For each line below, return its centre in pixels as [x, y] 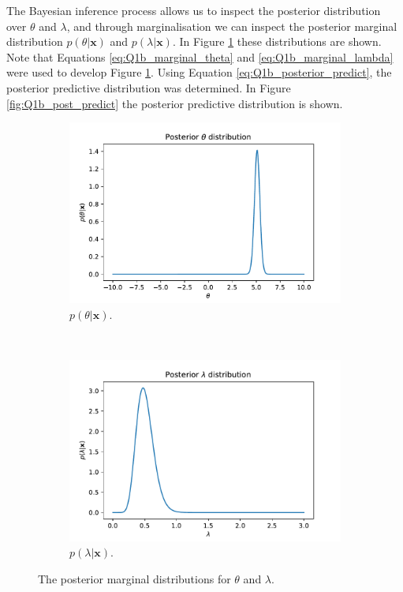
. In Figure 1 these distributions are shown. [277, 41]
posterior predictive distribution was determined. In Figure [149, 87]
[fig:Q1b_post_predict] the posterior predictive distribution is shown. [175, 103]
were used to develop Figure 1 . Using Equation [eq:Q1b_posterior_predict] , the [199, 72]
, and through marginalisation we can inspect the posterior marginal [232, 26]
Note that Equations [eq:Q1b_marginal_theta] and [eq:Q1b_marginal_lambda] [200, 56]
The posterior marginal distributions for [134, 578]
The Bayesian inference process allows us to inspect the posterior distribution [194, 10]
